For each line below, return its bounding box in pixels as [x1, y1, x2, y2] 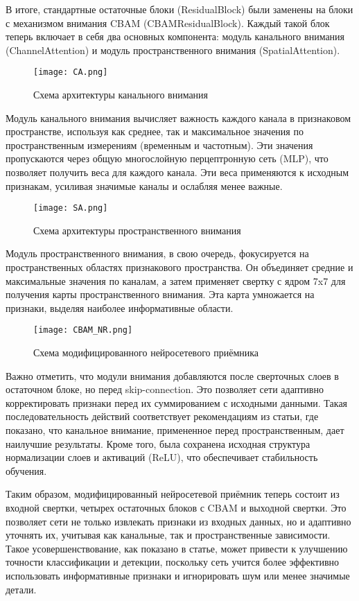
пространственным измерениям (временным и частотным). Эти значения [6, 137, 313, 152]
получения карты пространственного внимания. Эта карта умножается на [6, 287, 315, 302]
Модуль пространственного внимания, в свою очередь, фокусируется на [6, 246, 309, 261]
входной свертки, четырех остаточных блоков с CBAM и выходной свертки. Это [6, 500, 347, 514]
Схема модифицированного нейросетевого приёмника [33, 345, 259, 360]
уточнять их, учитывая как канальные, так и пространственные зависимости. [6, 528, 331, 542]
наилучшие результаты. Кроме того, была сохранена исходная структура [6, 436, 310, 451]
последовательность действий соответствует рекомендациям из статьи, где [6, 409, 319, 424]
